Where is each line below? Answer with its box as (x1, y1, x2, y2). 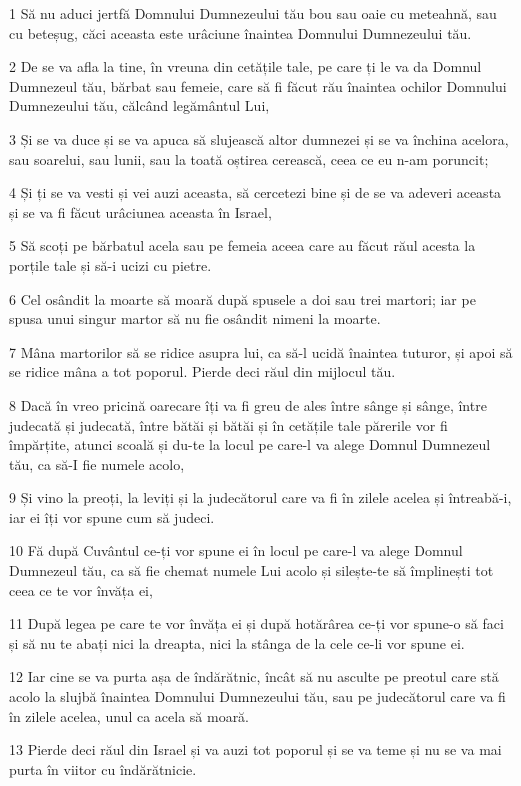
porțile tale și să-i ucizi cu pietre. (9, 254, 212, 275)
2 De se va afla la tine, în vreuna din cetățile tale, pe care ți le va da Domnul (9, 56, 482, 77)
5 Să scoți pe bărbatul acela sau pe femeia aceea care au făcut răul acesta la (9, 235, 476, 256)
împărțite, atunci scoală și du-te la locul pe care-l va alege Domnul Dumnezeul (9, 434, 491, 455)
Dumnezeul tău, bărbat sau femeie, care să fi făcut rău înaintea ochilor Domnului (9, 75, 507, 96)
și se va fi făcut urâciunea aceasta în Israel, (9, 201, 272, 222)
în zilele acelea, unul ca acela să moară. (9, 705, 250, 726)
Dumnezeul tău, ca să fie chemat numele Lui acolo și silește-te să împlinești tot (9, 560, 494, 581)
